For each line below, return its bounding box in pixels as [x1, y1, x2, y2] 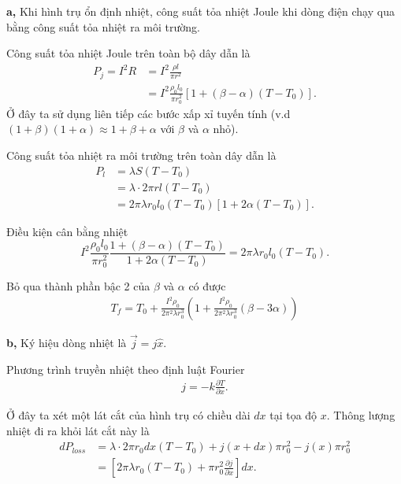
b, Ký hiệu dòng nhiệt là [6, 334, 127, 350]
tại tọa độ [269, 407, 317, 423]
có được [188, 278, 226, 294]
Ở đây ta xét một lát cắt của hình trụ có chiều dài [6, 407, 251, 423]
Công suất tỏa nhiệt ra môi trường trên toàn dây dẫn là [6, 146, 277, 163]
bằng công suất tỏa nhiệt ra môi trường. [6, 18, 200, 35]
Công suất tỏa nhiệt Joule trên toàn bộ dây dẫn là [6, 45, 251, 61]
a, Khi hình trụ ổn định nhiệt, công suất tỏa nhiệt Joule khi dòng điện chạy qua [6, 3, 395, 19]
